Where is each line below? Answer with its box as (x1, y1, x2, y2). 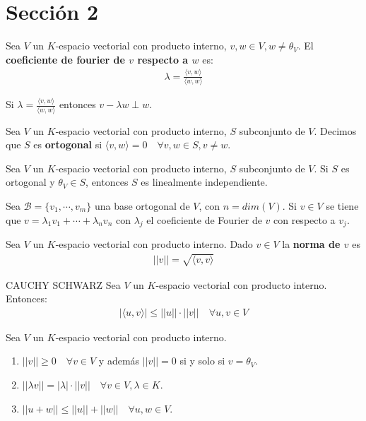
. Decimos (314, 123, 357, 138)
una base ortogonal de (94, 198, 190, 213)
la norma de (282, 237, 341, 251)
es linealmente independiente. (141, 174, 268, 189)
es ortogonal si (33, 137, 102, 152)
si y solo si (179, 353, 225, 368)
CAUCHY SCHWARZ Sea (6, 277, 121, 292)
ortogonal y (6, 174, 55, 189)
